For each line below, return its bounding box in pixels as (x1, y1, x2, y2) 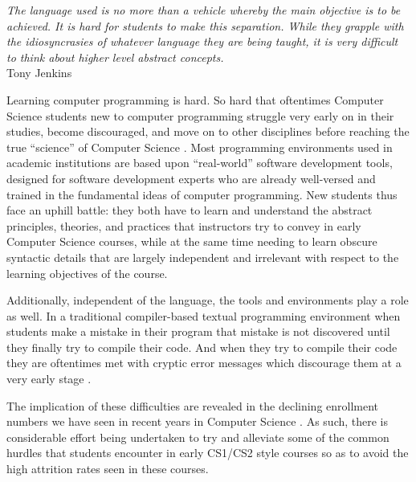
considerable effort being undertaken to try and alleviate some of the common (6, 428, 389, 445)
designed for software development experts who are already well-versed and (6, 170, 376, 186)
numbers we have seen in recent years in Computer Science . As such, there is (6, 413, 389, 430)
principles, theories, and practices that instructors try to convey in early (6, 217, 361, 234)
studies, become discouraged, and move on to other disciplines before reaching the (6, 123, 410, 140)
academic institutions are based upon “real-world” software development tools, (6, 154, 393, 171)
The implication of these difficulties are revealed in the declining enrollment (6, 397, 379, 414)
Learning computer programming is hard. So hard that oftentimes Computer (6, 91, 384, 108)
